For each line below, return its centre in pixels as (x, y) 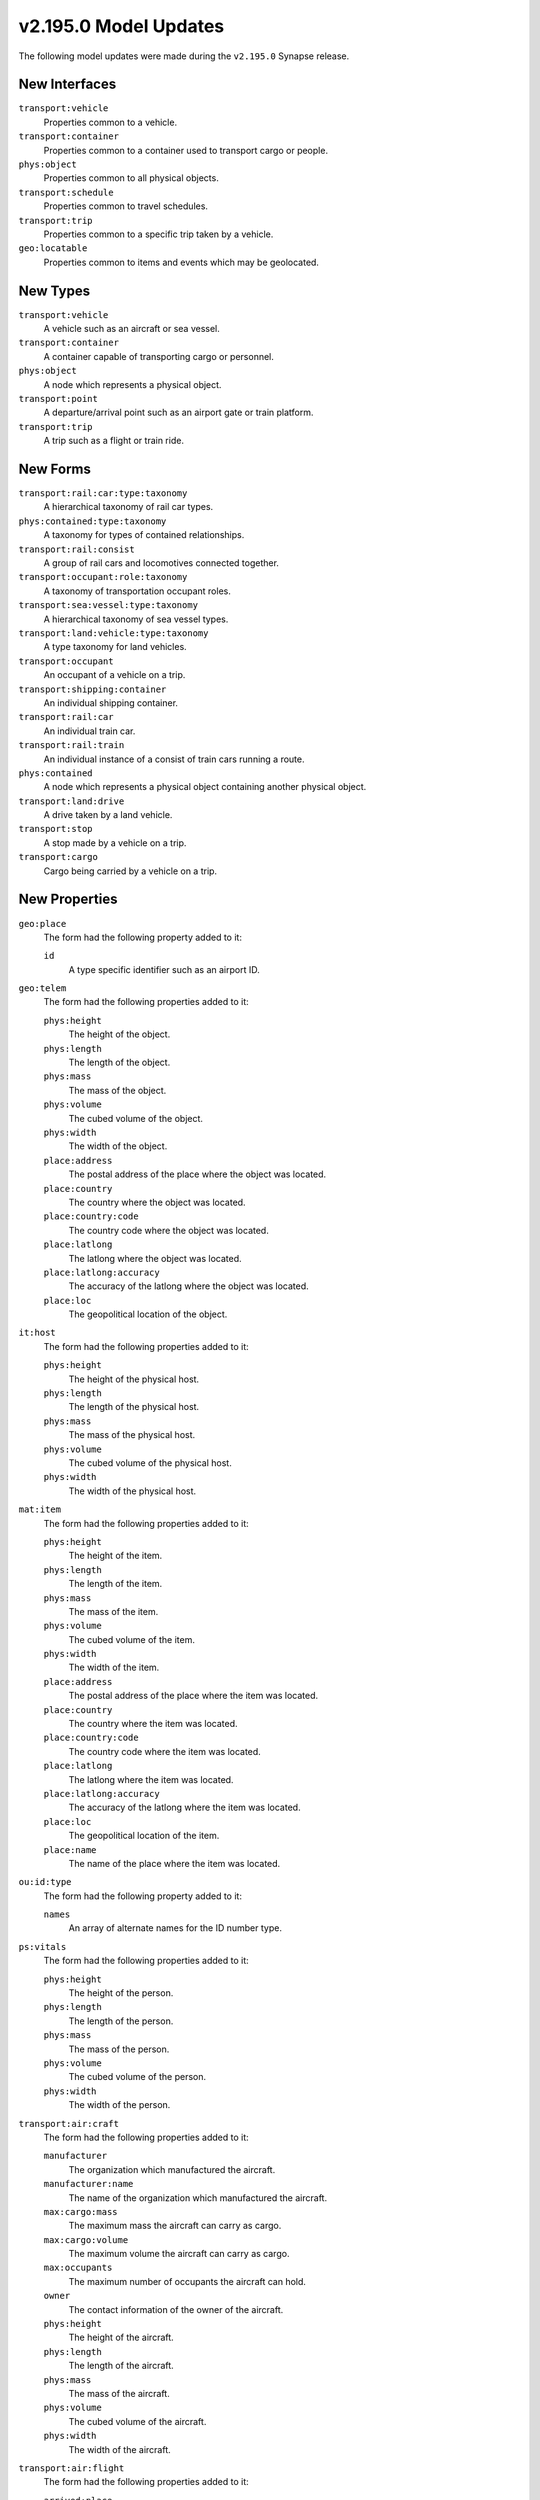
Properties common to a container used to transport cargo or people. (186, 150)
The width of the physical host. (132, 1491)
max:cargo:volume (86, 2239)
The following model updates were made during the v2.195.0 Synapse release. (184, 56)
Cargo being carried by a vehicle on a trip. (130, 871)
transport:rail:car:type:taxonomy (103, 493)
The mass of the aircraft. (119, 2393)
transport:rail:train (71, 745)
